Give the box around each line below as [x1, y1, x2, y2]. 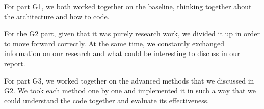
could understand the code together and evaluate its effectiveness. [4, 95, 209, 105]
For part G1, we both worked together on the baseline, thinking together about [4, 1, 252, 11]
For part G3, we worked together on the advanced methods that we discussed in [4, 75, 254, 86]
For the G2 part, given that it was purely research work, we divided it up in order [4, 28, 260, 39]
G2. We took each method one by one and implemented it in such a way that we [4, 85, 256, 96]
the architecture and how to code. [4, 11, 110, 21]
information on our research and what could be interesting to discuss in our [4, 48, 240, 59]
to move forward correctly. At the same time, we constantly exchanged [4, 38, 224, 48]
